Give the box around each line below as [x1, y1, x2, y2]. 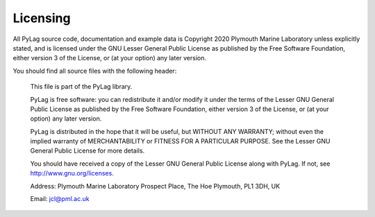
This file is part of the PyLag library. [30, 83, 133, 91]
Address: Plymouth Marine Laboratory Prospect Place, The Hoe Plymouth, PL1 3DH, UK [30, 182, 281, 190]
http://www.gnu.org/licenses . [30, 169, 114, 177]
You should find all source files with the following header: [12, 67, 177, 75]
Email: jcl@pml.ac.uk [30, 195, 90, 203]
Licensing [12, 10, 71, 26]
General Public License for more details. [30, 146, 145, 155]
